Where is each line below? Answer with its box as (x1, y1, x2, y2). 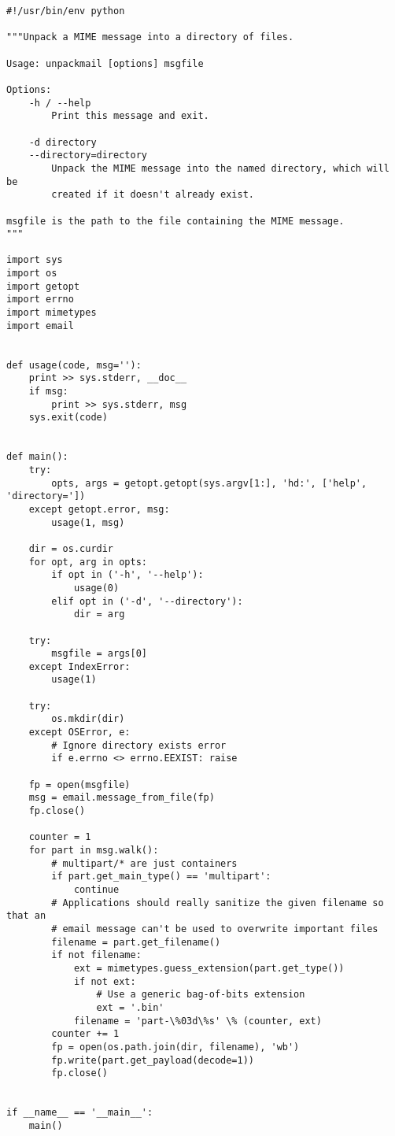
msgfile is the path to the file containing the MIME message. (6, 215, 345, 227)
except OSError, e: (28, 727, 131, 738)
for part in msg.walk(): (28, 845, 159, 856)
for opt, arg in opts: (28, 556, 147, 568)
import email (6, 320, 74, 331)
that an (6, 910, 46, 922)
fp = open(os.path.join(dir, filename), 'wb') (51, 1041, 300, 1053)
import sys (6, 254, 63, 266)
